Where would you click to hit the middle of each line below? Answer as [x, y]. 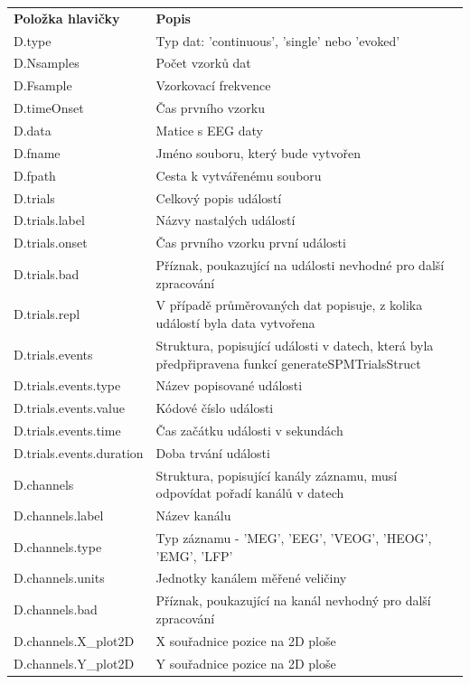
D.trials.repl [47, 314]
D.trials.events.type [67, 385]
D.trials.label [49, 220]
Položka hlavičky [67, 18]
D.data [33, 130]
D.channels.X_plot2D [74, 640]
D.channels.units [59, 578]
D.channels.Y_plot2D [74, 663]
